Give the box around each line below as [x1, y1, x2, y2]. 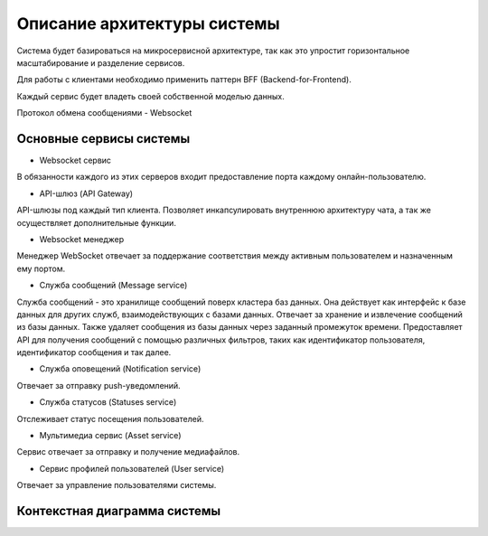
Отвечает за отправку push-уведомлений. [16, 380, 181, 390]
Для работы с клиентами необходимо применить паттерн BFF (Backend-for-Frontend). [16, 74, 352, 85]
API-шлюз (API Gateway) [39, 188, 134, 199]
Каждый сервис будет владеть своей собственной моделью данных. [16, 90, 285, 101]
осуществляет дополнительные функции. [16, 217, 176, 228]
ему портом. [16, 263, 66, 274]
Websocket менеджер [39, 233, 125, 244]
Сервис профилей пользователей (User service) [39, 463, 225, 474]
